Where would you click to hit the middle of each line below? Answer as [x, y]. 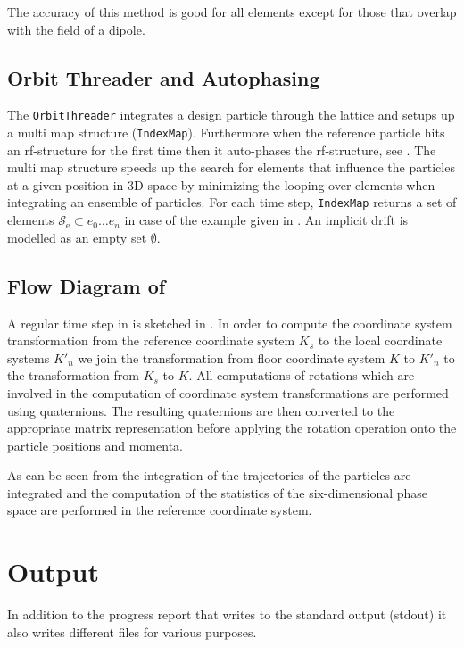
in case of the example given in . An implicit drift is [266, 220]
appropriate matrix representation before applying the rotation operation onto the [232, 428]
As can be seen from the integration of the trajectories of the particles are [209, 475]
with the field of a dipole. [76, 29]
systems [29, 357]
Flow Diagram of [87, 285]
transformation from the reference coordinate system [151, 340]
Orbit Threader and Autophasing [164, 77]
